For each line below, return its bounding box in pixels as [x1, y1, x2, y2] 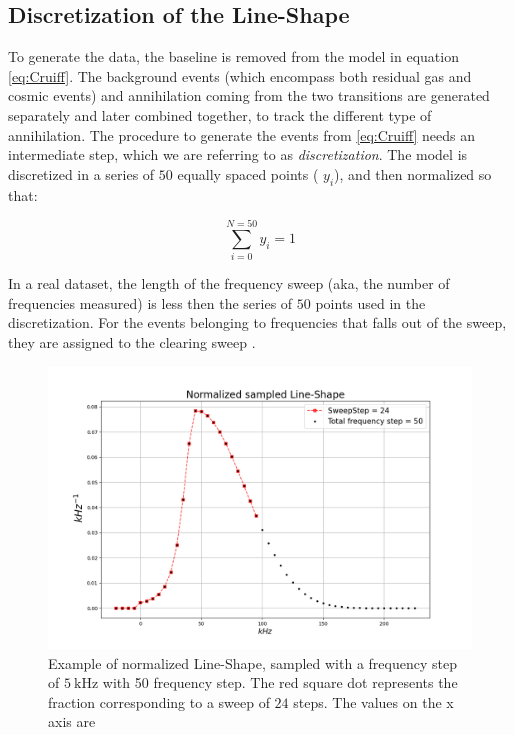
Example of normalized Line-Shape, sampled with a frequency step [48, 652, 457, 673]
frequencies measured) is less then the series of [8, 292, 293, 313]
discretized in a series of [8, 163, 155, 184]
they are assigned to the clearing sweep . [8, 332, 256, 353]
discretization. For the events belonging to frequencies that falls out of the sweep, [8, 312, 507, 333]
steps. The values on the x [293, 691, 454, 712]
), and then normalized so [334, 163, 492, 184]
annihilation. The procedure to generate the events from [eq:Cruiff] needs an [8, 124, 476, 145]
